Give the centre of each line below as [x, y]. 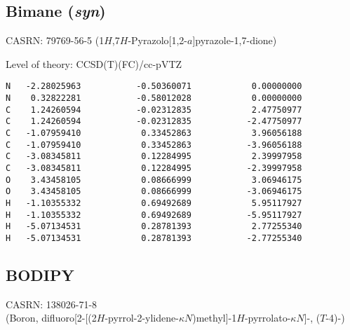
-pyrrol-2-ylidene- [142, 318]
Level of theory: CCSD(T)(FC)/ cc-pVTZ [94, 63]
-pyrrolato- [268, 318]
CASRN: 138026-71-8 [52, 304]
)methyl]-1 [215, 318]
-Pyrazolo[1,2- [158, 40]
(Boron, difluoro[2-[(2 [51, 318]
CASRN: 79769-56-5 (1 [55, 40]
